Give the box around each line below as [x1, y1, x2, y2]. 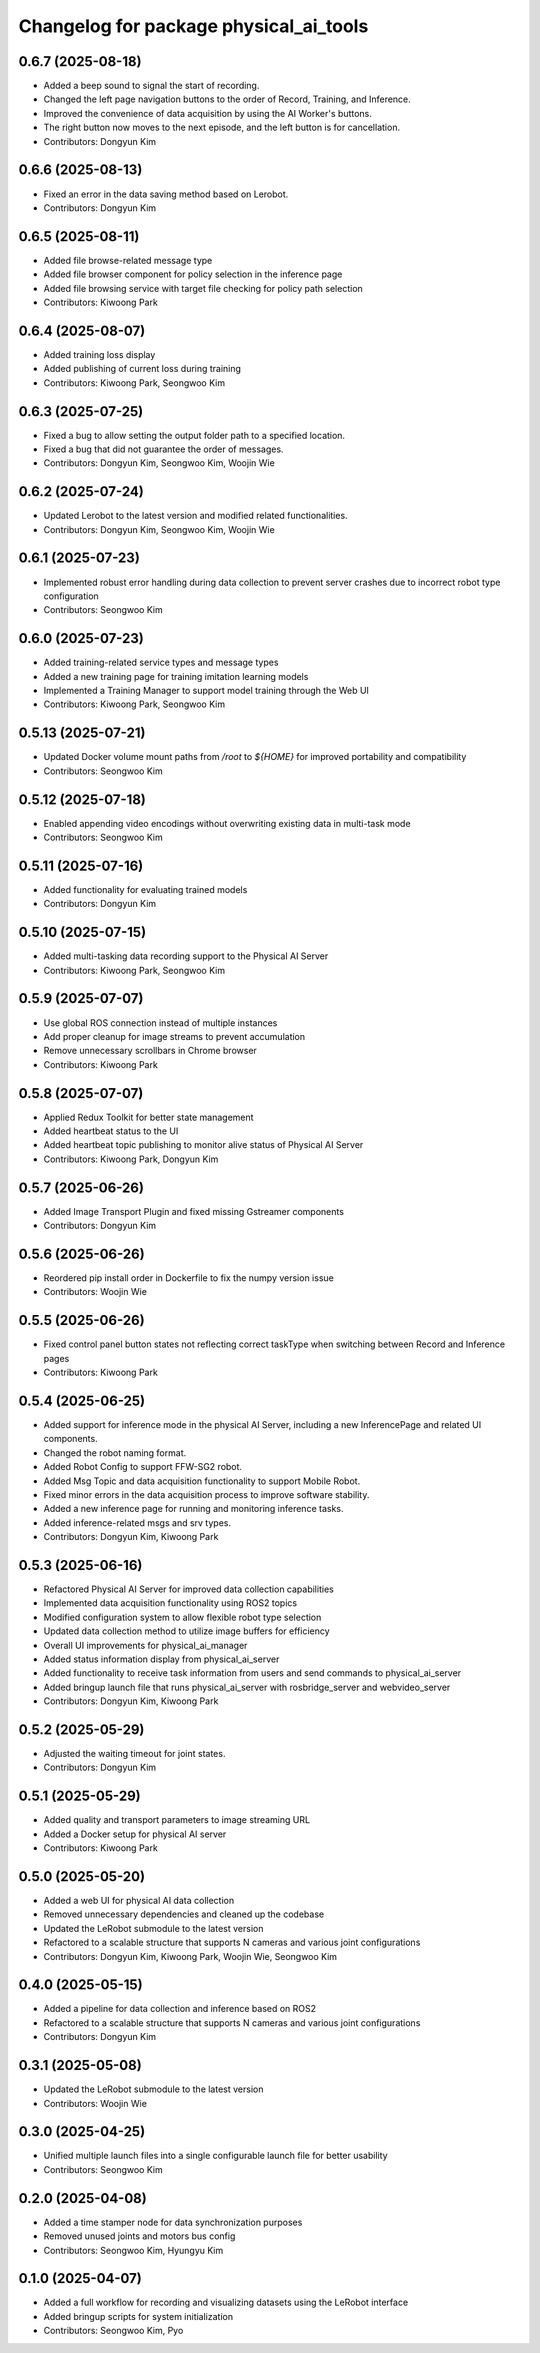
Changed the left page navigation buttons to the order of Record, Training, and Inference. [43, 93, 412, 105]
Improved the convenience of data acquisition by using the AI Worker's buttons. [43, 107, 372, 119]
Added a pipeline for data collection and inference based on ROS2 [43, 2003, 317, 2015]
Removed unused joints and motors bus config [43, 2230, 236, 2242]
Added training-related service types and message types [43, 656, 279, 669]
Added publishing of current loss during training [43, 363, 242, 375]
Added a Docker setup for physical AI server [43, 1828, 227, 1840]
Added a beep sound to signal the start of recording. [43, 80, 260, 92]
